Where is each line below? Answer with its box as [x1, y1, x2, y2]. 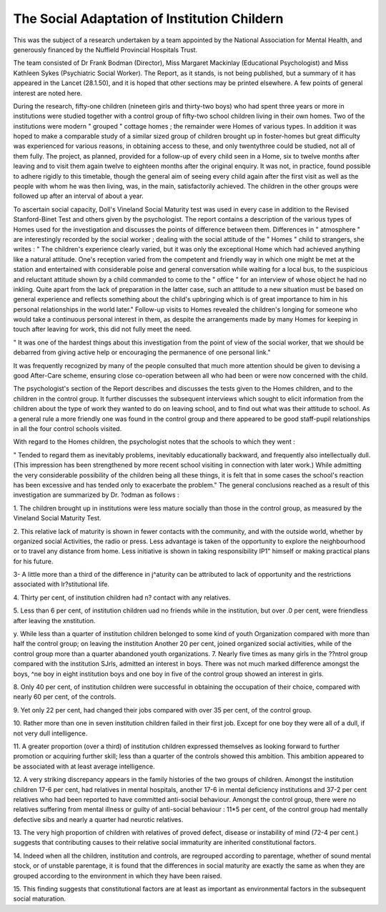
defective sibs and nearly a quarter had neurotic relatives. [13, 815, 184, 823]
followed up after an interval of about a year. [13, 192, 144, 200]
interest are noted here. [13, 89, 82, 97]
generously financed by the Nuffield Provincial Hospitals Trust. [13, 45, 198, 54]
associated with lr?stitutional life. [13, 580, 110, 589]
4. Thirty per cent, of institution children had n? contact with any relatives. [13, 593, 232, 602]
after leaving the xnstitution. [13, 616, 96, 625]
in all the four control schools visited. [13, 425, 122, 432]
